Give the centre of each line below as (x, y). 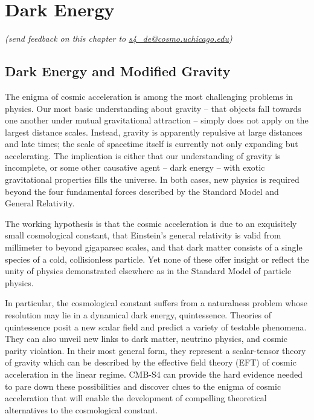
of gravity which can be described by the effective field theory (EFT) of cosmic (151, 362)
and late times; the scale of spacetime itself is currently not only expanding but (152, 144)
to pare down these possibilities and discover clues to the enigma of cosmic (143, 386)
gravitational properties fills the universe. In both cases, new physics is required (152, 179)
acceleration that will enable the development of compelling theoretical (136, 398)
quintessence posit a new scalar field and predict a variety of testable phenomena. (156, 326)
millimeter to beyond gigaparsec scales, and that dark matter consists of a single (154, 247)
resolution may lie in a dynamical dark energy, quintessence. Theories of (138, 315)
